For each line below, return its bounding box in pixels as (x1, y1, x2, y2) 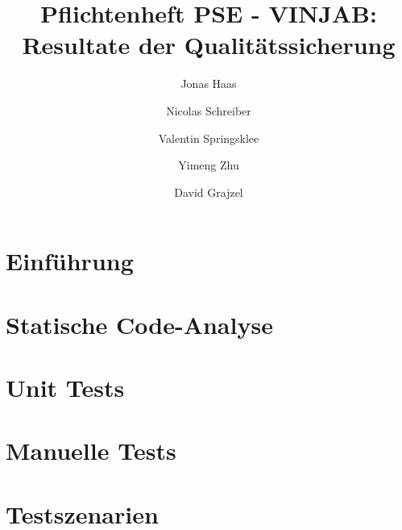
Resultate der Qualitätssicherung (22, 28, 396, 61)
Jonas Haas (180, 75, 237, 92)
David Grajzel (174, 183, 243, 200)
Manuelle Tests (6, 434, 176, 467)
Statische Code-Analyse (6, 307, 273, 340)
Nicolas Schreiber (166, 102, 251, 119)
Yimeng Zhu (178, 156, 239, 173)
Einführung (6, 244, 134, 278)
